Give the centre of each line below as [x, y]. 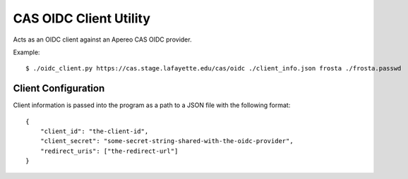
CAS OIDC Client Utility [82, 18]
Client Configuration [59, 88]
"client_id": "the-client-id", [94, 131]
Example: [26, 52]
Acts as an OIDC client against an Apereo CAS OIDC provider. [102, 39]
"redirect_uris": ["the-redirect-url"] [109, 151]
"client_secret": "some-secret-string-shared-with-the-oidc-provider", [167, 141]
